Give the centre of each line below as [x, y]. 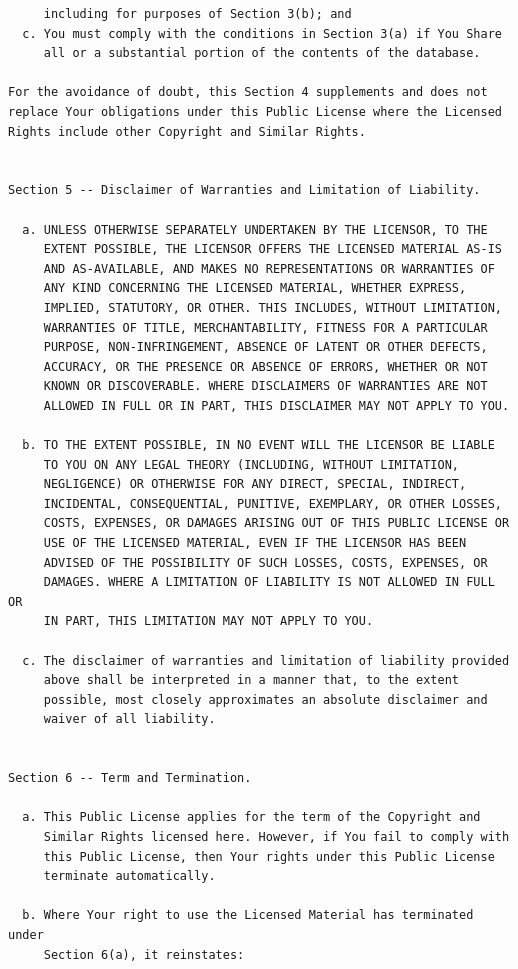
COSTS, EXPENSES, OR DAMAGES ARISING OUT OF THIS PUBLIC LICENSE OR [276, 523]
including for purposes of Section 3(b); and [197, 14]
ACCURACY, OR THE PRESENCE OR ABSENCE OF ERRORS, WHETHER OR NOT [265, 366]
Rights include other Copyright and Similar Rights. [187, 131]
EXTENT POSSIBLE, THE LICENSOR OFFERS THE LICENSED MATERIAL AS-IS [272, 249]
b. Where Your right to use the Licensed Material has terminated [248, 915]
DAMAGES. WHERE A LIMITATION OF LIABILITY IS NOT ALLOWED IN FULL [269, 582]
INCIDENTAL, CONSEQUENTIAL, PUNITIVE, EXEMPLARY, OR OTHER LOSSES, [272, 503]
